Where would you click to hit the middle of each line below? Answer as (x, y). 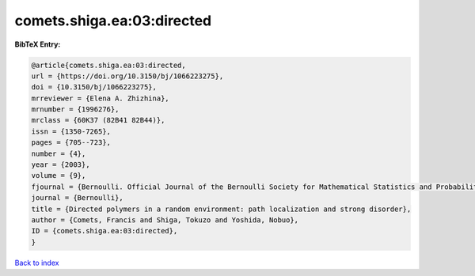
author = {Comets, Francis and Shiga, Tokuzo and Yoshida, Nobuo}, (165, 220)
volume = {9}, (59, 176)
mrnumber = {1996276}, (75, 110)
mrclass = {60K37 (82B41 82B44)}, (98, 120)
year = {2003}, (61, 165)
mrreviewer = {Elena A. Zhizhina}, (100, 98)
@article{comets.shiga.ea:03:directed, (108, 65)
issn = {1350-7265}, (71, 131)
